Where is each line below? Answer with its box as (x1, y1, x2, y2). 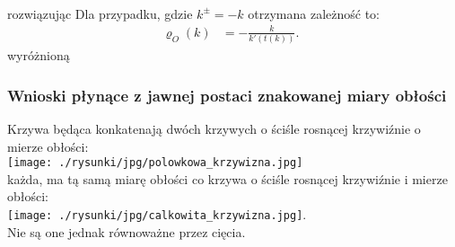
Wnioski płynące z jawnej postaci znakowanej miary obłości (7, 84, 447, 106)
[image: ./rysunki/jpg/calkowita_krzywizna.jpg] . (7, 204, 307, 223)
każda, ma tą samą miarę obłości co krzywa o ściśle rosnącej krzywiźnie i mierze (7, 169, 448, 188)
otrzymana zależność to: (248, 4, 381, 22)
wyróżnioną (7, 46, 70, 65)
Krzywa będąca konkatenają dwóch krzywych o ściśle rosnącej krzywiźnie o (7, 119, 421, 137)
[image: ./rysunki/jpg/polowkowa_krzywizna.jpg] (7, 156, 303, 170)
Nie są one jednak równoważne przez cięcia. (7, 222, 246, 241)
